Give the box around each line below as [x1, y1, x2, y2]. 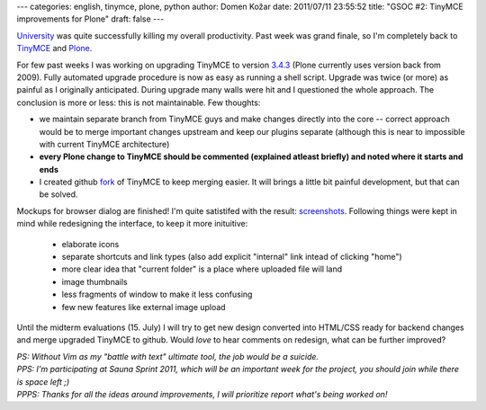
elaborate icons [61, 238, 120, 249]
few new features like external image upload [61, 301, 226, 312]
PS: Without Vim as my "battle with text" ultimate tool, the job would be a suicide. [16, 351, 319, 361]
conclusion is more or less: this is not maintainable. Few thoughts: [16, 97, 261, 108]
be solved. [39, 189, 78, 200]
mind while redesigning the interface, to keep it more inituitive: [16, 218, 248, 229]
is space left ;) [16, 376, 70, 387]
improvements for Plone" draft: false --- [16, 13, 165, 24]
